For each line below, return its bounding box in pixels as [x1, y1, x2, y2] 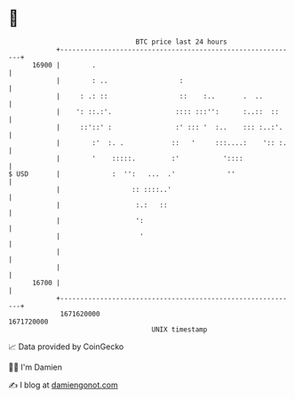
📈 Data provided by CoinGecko [8, 341, 124, 352]
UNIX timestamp [151, 324, 208, 334]
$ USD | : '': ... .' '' [8, 169, 236, 179]
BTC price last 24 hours [135, 37, 227, 46]
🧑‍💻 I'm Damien [8, 362, 63, 372]
